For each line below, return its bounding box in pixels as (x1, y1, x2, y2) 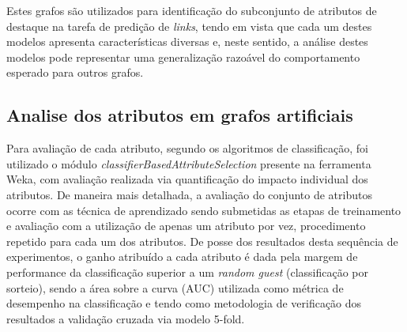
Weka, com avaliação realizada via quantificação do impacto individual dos (6, 171, 368, 187)
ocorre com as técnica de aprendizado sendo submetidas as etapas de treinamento (6, 202, 401, 218)
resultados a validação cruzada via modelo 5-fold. (6, 310, 245, 326)
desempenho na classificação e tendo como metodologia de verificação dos (6, 295, 362, 311)
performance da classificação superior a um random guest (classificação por (6, 263, 368, 280)
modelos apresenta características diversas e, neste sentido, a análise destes (6, 33, 368, 50)
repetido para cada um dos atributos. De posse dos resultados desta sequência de (6, 232, 398, 249)
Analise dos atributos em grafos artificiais (6, 103, 353, 127)
